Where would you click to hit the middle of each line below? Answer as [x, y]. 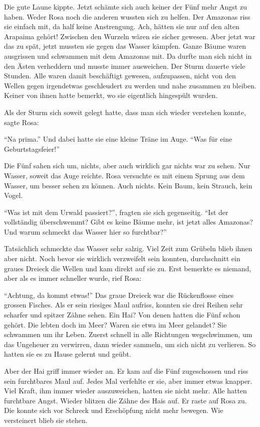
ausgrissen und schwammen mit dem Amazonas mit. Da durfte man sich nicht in [128, 56]
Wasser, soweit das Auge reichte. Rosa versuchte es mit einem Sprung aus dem [124, 175]
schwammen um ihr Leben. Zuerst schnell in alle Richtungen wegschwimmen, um [128, 334]
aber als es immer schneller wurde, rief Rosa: [73, 278]
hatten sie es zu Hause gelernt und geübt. [68, 354]
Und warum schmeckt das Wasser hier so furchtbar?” [85, 231]
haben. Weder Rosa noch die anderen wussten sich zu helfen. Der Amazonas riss [127, 16]
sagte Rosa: [22, 122]
